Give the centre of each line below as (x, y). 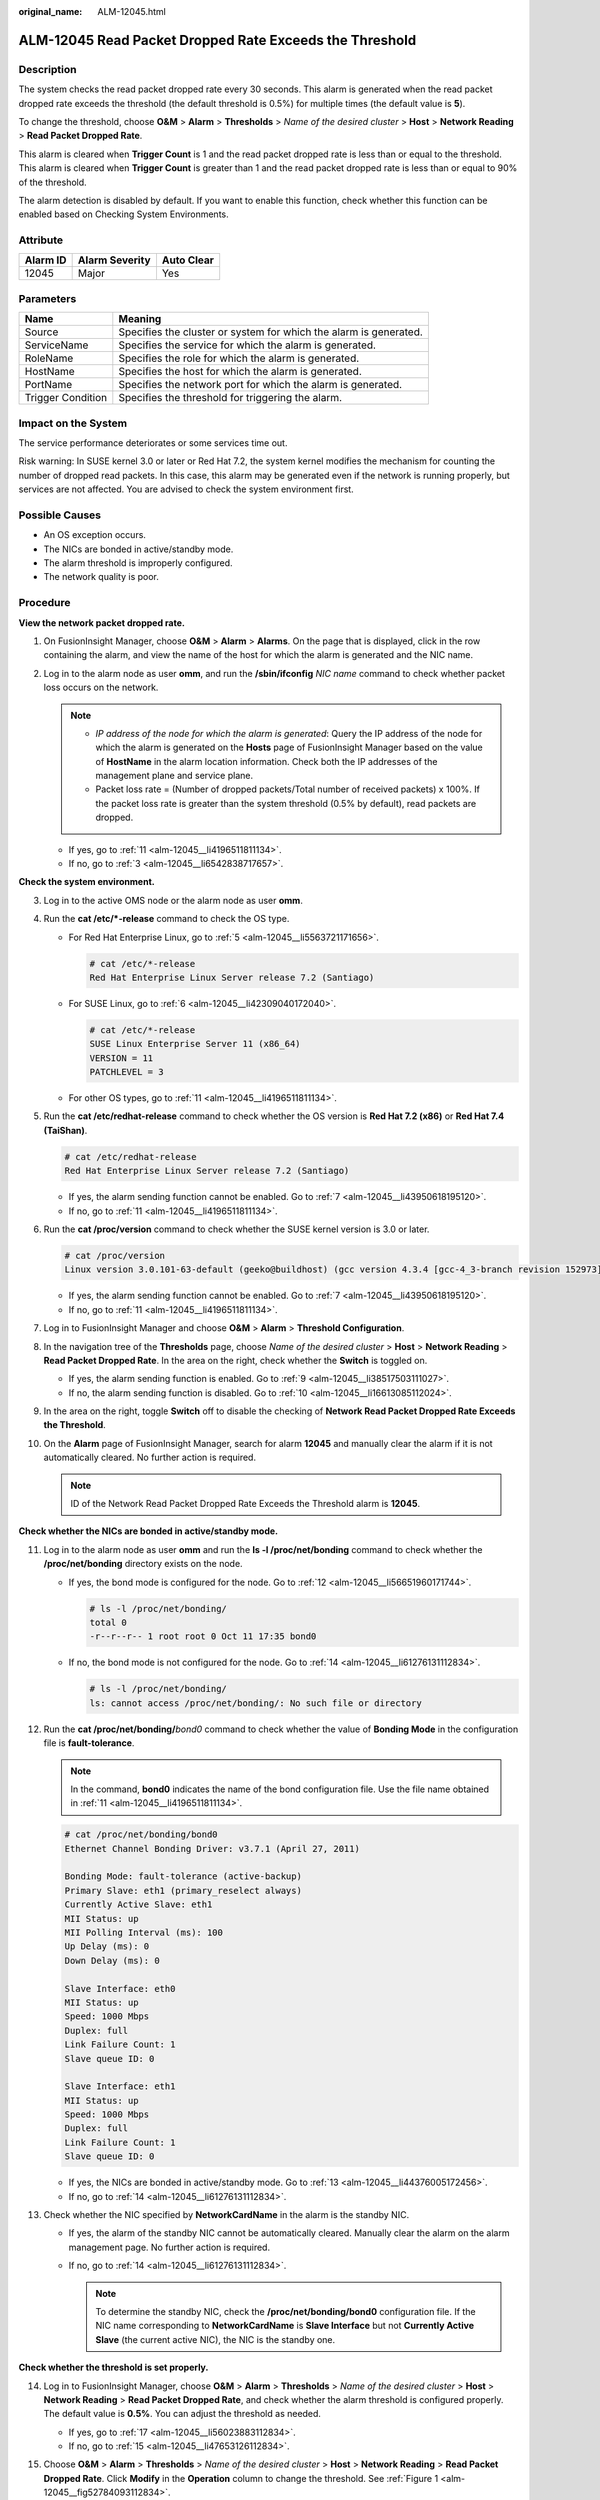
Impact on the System (73, 423)
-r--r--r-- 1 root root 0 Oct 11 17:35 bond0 (203, 1636)
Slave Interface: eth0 (120, 1988)
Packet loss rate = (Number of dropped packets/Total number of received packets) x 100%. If (287, 789)
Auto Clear (188, 260)
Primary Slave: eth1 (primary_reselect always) (183, 1890)
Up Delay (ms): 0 (107, 1946)
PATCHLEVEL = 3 (126, 1072)
